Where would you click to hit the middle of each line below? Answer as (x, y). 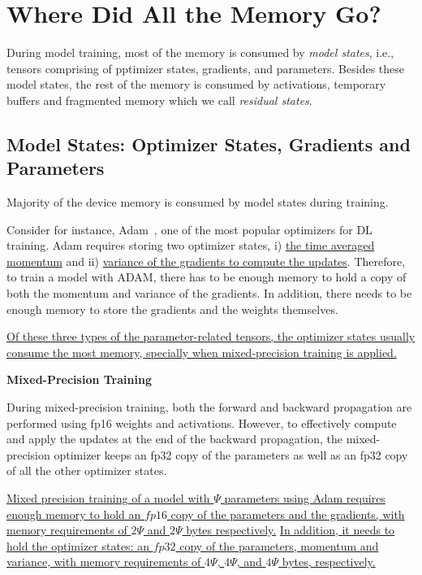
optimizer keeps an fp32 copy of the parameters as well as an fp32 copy (231, 454)
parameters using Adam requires (305, 498)
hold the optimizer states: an (78, 545)
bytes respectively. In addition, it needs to (291, 530)
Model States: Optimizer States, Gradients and (209, 144)
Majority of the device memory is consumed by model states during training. (198, 202)
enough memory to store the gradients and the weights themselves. (172, 309)
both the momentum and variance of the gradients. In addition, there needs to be (209, 293)
